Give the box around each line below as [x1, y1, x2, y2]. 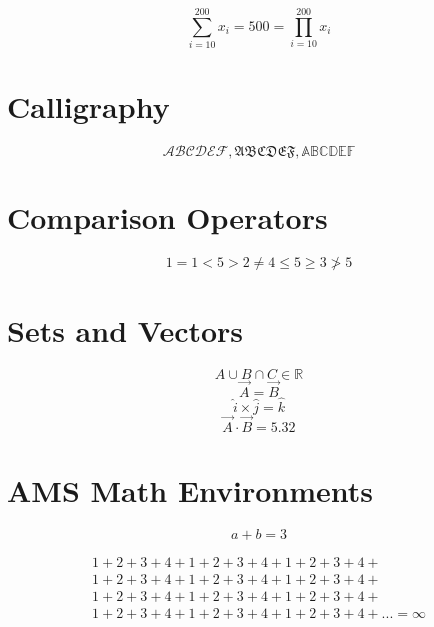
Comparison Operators [7, 197, 328, 238]
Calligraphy [7, 86, 170, 127]
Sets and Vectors [7, 309, 244, 350]
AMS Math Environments [7, 470, 374, 511]
